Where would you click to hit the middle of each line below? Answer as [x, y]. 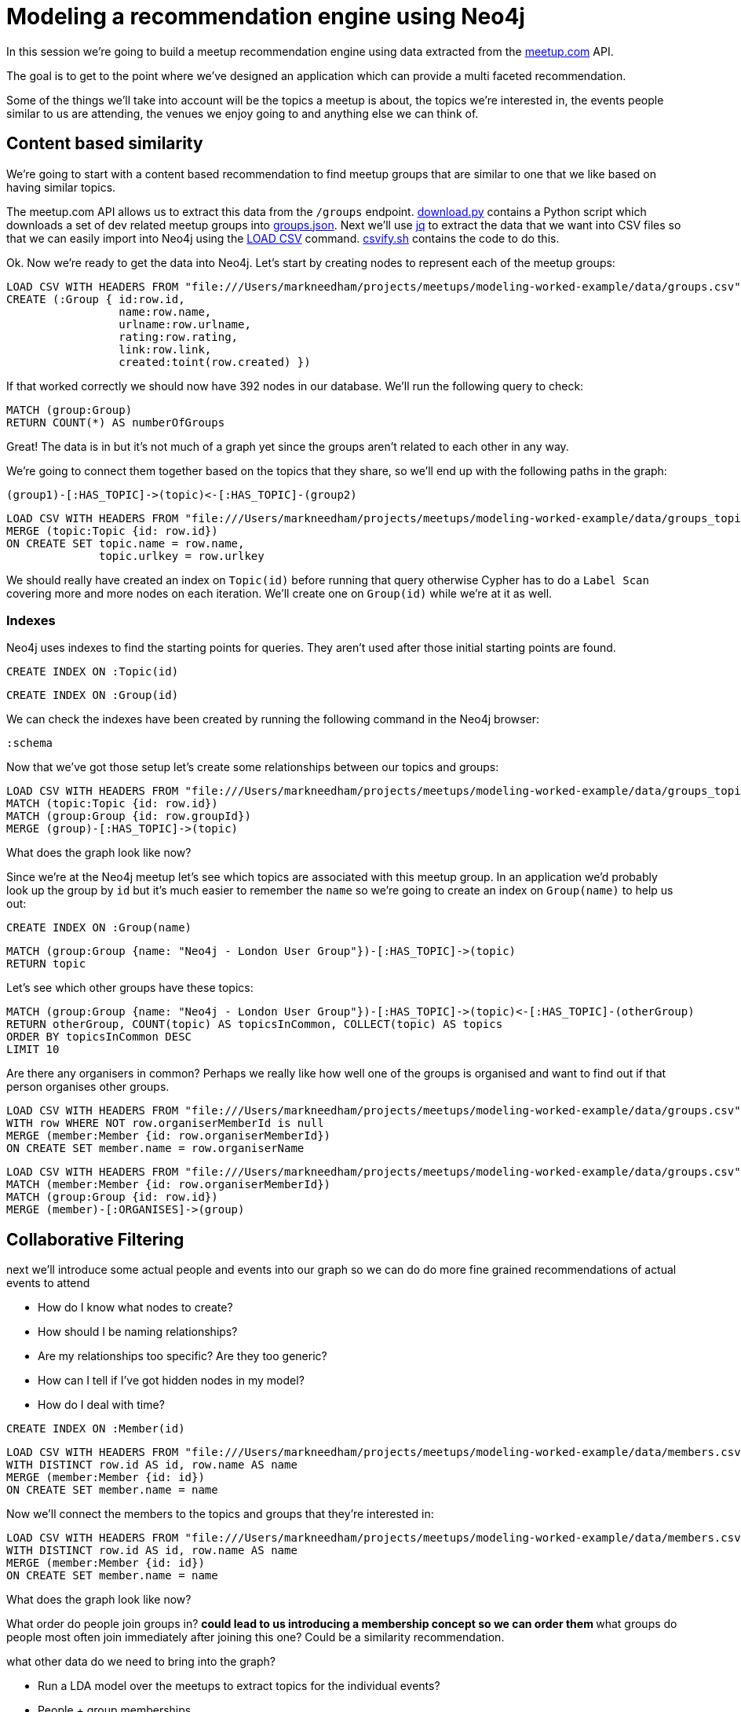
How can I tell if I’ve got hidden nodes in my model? [171, 1381]
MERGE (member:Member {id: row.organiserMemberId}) [169, 1136]
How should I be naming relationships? [138, 1332]
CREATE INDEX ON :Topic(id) [93, 672]
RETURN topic [46, 964]
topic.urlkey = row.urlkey [182, 556]
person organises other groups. [88, 1087]
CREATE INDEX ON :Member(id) [96, 1429]
